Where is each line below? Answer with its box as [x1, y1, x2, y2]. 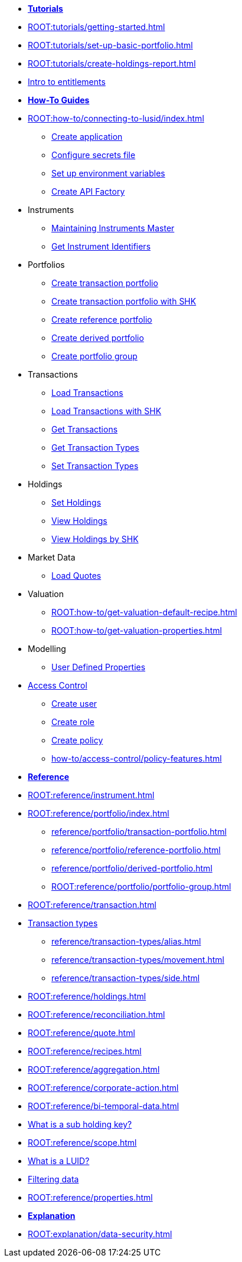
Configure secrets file [51, 150, 136, 160]
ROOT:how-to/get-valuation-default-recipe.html [51, 607, 237, 617]
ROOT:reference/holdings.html [28, 991, 146, 1001]
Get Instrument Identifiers [51, 241, 151, 251]
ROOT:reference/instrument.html [28, 790, 155, 800]
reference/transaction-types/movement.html [51, 955, 224, 965]
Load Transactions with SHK [51, 406, 162, 416]
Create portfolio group [51, 351, 138, 361]
